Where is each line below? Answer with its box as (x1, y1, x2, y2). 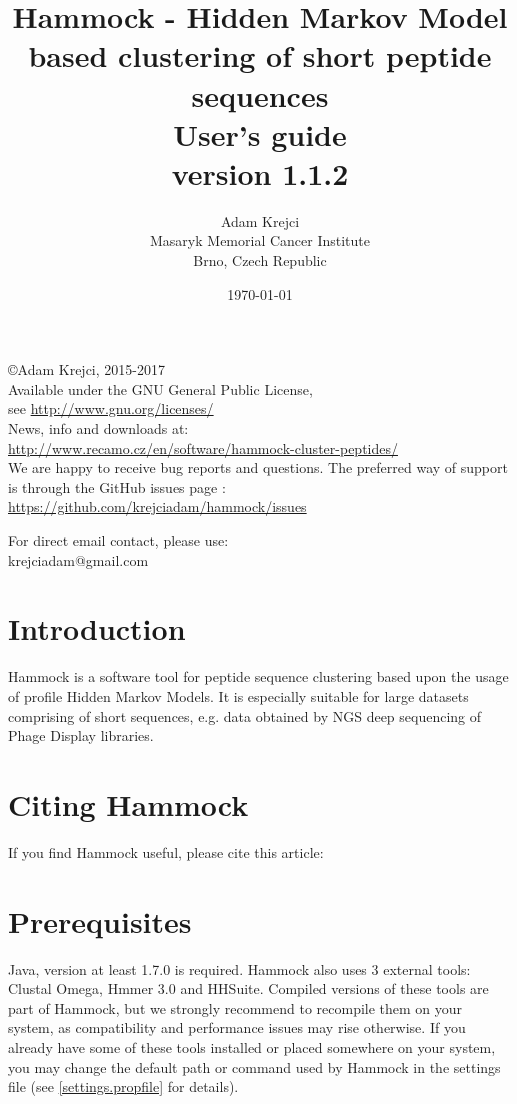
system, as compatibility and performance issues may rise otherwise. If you (8, 1017, 466, 1038)
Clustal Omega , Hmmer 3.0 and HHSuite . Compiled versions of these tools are (8, 978, 489, 999)
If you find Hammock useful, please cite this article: (8, 841, 324, 862)
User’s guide (173, 113, 347, 154)
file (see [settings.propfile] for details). (8, 1076, 239, 1097)
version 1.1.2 (171, 152, 349, 193)
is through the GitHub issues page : (8, 476, 226, 497)
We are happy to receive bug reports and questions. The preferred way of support (8, 457, 508, 478)
